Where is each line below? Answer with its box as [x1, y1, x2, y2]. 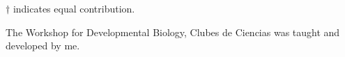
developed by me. [6, 38, 80, 53]
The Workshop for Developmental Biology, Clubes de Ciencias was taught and [6, 24, 340, 39]
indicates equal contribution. [13, 1, 135, 15]
